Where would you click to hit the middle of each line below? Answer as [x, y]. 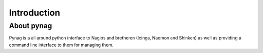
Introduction [35, 13]
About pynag [30, 26]
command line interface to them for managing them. [61, 45]
